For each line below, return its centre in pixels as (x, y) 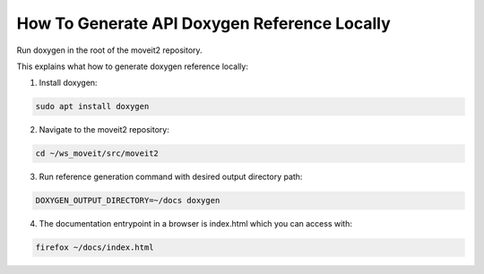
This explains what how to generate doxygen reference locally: (132, 66)
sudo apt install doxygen (92, 107)
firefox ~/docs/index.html (95, 248)
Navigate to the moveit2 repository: (104, 130)
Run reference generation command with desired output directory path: (171, 177)
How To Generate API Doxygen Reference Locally (204, 23)
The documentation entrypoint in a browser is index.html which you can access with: (196, 224)
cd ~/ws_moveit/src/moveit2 (97, 154)
